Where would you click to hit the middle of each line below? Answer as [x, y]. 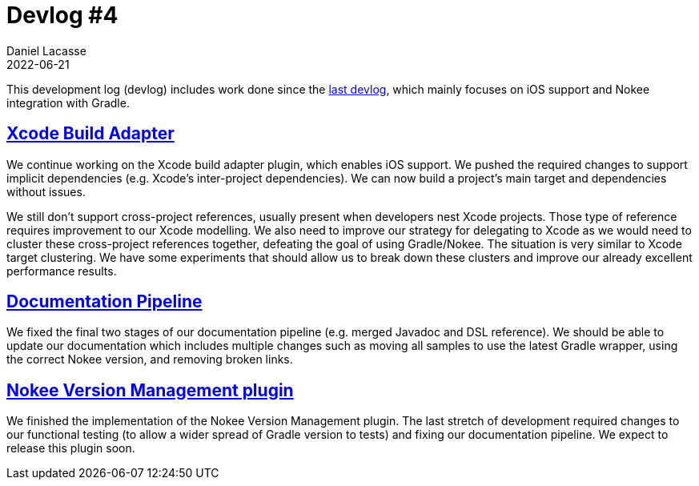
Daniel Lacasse [46, 50]
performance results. [62, 271]
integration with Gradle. [68, 102]
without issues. [46, 191]
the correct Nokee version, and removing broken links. [150, 359]
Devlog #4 [62, 15]
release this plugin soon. [71, 448]
